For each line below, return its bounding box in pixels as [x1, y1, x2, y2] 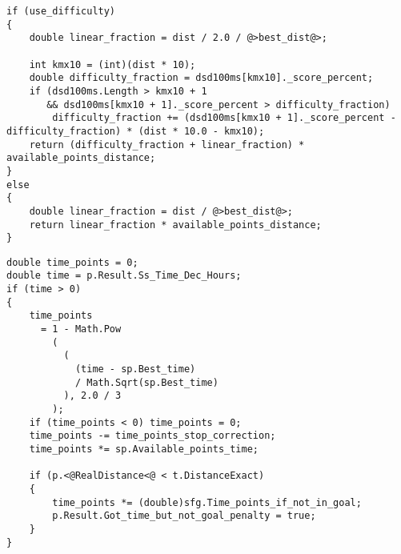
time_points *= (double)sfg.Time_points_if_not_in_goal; [52, 496, 362, 508]
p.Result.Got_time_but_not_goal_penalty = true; [52, 510, 316, 522]
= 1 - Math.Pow [40, 323, 122, 335]
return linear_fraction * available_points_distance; [29, 219, 322, 231]
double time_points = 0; [6, 256, 138, 268]
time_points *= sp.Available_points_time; [29, 444, 259, 455]
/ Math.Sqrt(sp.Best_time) [74, 376, 219, 388]
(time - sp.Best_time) [74, 363, 196, 375]
